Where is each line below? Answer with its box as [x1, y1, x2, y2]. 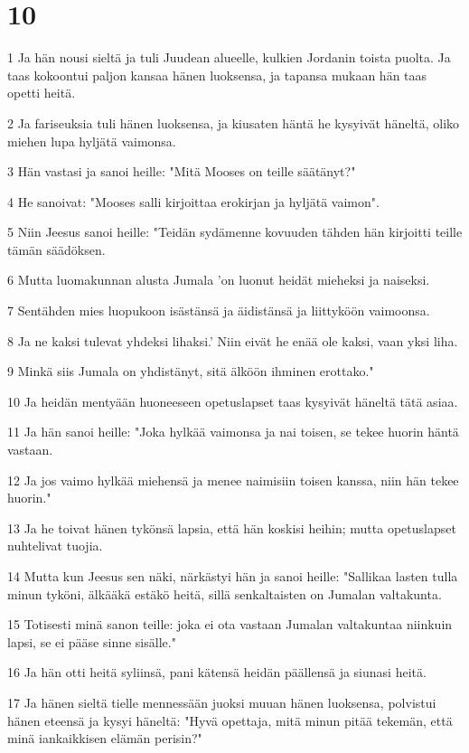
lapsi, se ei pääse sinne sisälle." [7, 632, 176, 651]
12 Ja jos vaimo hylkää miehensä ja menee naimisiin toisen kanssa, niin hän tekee [7, 470, 459, 489]
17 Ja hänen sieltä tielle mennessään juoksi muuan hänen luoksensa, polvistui [7, 692, 436, 711]
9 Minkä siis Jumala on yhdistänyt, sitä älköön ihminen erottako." [7, 362, 374, 381]
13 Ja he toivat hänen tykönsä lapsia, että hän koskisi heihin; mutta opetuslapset [7, 518, 456, 537]
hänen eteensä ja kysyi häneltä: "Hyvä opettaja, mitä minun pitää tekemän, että [7, 711, 453, 729]
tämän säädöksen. [7, 240, 106, 259]
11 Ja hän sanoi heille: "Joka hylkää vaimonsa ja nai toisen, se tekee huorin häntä [7, 422, 459, 441]
